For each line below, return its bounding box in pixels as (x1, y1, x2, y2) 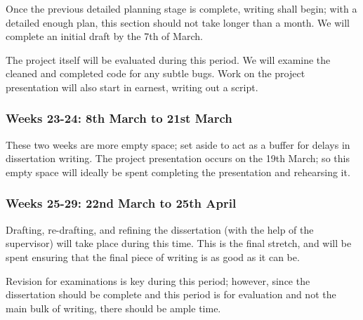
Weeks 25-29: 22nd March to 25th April (6, 194, 237, 212)
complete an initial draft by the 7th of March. (6, 29, 203, 44)
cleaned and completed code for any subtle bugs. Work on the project (6, 66, 305, 81)
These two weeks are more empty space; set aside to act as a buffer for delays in (6, 137, 350, 152)
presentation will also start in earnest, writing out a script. (6, 79, 258, 94)
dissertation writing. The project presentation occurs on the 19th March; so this (6, 151, 350, 166)
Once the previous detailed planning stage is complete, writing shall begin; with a (6, 1, 357, 15)
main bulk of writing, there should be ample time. (6, 300, 221, 315)
